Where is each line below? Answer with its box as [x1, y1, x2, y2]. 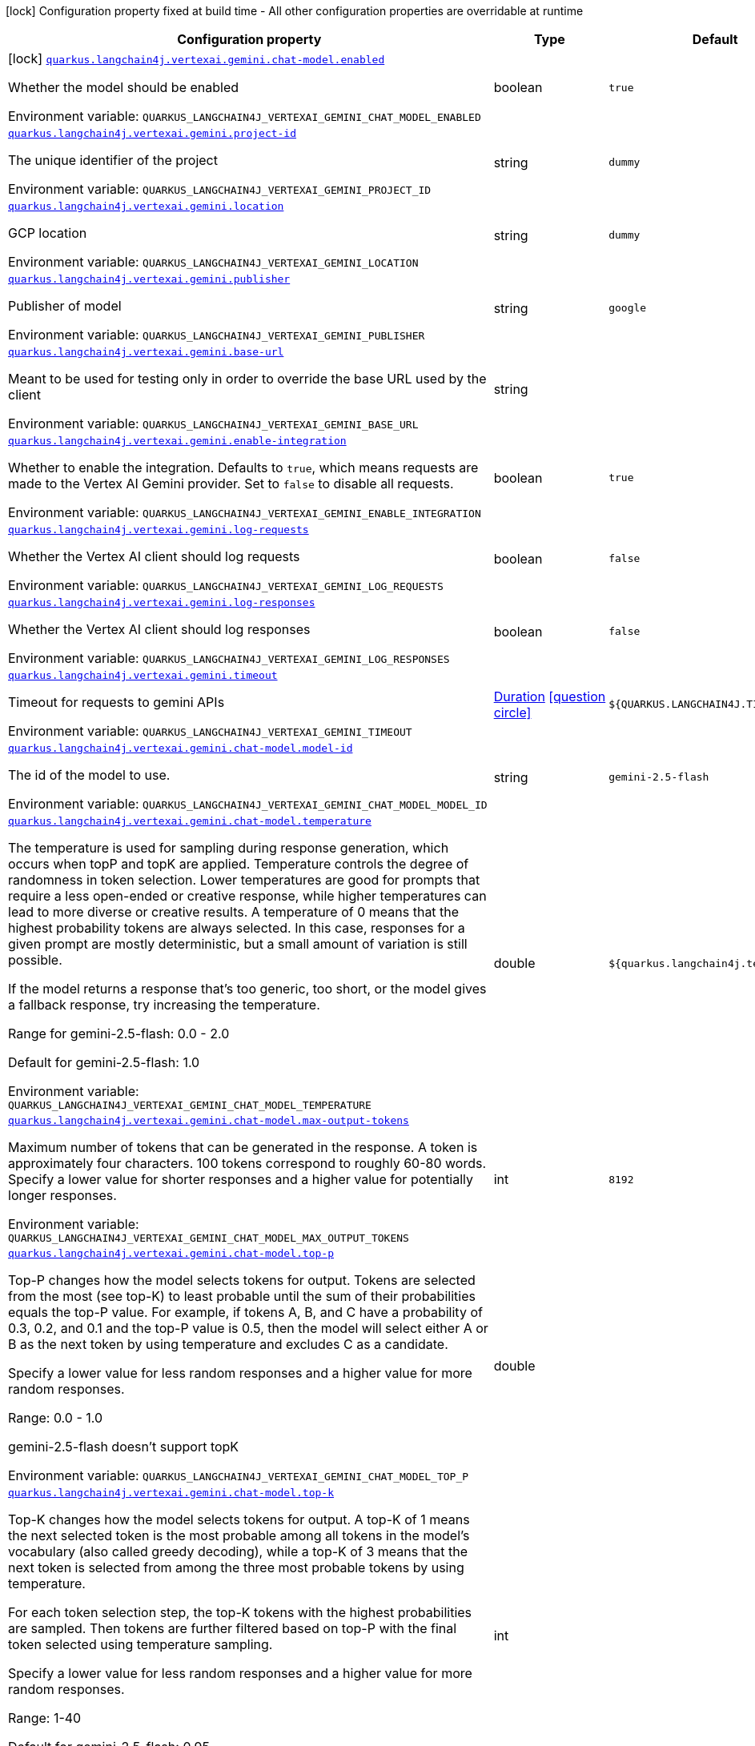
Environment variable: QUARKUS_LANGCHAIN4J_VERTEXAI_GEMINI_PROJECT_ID [8, 181, 432, 197]
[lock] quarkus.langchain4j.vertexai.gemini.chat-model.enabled [8, 50, 385, 66]
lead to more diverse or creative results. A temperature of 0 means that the [8, 904, 460, 920]
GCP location [8, 225, 87, 241]
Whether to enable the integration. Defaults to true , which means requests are [8, 460, 479, 476]
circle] [493, 704, 532, 720]
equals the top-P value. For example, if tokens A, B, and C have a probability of [8, 1304, 483, 1320]
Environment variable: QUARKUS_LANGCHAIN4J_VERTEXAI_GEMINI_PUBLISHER [8, 327, 425, 343]
